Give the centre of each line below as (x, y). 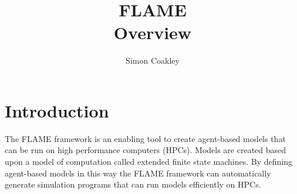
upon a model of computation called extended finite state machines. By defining (148, 162)
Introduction (57, 110)
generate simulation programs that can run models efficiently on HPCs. (133, 184)
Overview (153, 32)
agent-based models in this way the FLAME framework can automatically (138, 173)
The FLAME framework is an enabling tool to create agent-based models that (145, 138)
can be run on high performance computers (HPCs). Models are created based (146, 150)
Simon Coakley (153, 60)
